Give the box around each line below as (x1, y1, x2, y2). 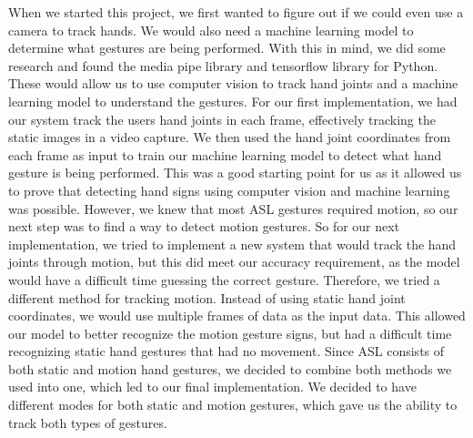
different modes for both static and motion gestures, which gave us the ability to (8, 395, 458, 414)
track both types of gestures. (8, 413, 167, 432)
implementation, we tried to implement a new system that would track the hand (8, 234, 457, 253)
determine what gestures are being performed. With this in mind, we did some (8, 38, 446, 57)
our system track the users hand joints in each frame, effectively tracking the (8, 109, 436, 128)
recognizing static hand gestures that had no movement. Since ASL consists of (8, 341, 445, 361)
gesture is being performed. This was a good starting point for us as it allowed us (8, 163, 462, 182)
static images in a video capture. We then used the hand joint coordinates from (8, 127, 451, 147)
